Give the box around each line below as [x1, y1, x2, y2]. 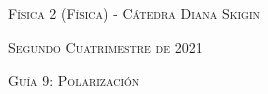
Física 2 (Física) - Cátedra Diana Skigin [8, 3, 261, 23]
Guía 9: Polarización [8, 70, 140, 91]
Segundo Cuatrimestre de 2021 [8, 36, 203, 57]
